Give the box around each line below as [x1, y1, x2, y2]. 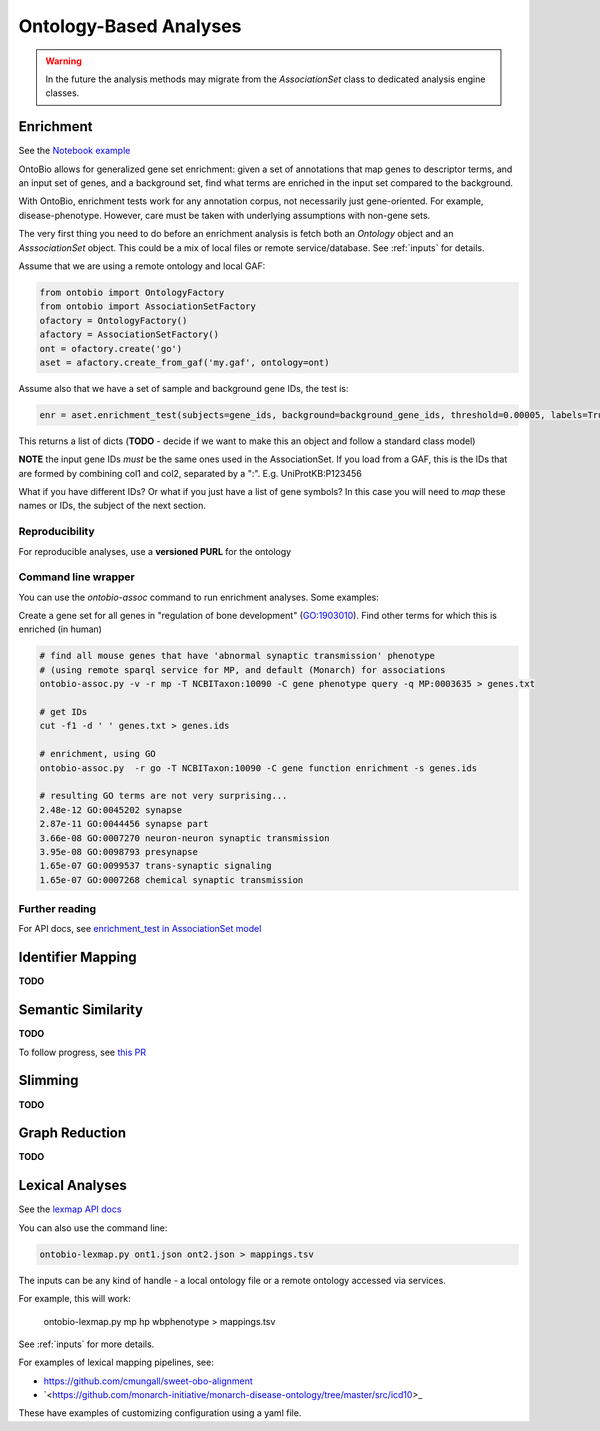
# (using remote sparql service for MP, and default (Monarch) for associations [39, 664, 446, 675]
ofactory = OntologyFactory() [39, 315, 188, 326]
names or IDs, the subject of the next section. [18, 500, 207, 512]
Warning [45, 55, 82, 67]
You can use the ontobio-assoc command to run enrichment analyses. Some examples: [18, 591, 380, 603]
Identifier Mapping [18, 949, 137, 966]
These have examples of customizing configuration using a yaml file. [18, 1407, 302, 1419]
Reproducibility [18, 525, 95, 539]
